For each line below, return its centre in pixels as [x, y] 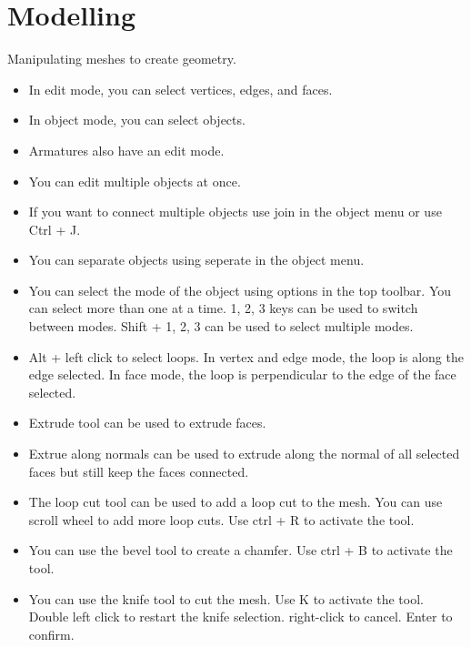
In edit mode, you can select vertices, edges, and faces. [180, 89]
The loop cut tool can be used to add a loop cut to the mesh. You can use [235, 502]
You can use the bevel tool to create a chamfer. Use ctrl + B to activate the [241, 550]
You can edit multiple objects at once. [135, 181]
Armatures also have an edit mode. [126, 150]
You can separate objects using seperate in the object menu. [196, 260]
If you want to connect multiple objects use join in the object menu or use [235, 212]
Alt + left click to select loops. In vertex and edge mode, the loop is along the [246, 356]
